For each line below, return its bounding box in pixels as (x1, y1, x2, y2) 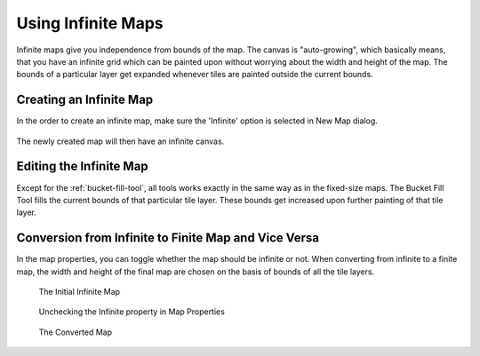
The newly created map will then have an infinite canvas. (16, 136, 225, 146)
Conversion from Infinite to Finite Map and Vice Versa (16, 231, 320, 246)
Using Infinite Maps (16, 13, 164, 33)
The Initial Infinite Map (38, 287, 120, 297)
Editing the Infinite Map (16, 159, 148, 174)
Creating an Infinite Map (16, 92, 154, 107)
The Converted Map (38, 327, 113, 337)
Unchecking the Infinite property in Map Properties (38, 306, 226, 317)
